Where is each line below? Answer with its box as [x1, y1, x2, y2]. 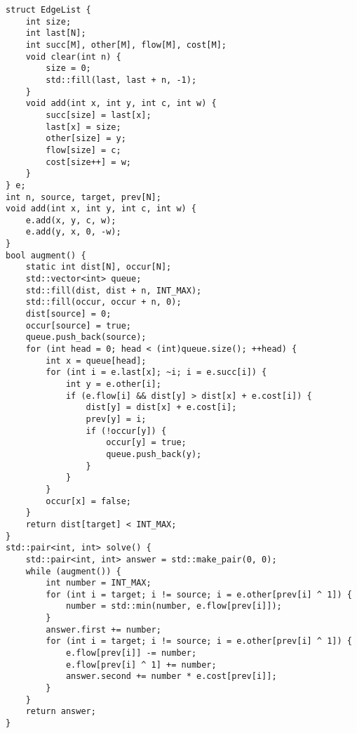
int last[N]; [25, 28, 86, 39]
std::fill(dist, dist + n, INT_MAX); [25, 285, 202, 296]
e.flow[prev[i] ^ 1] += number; [65, 659, 217, 670]
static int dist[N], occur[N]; [25, 262, 172, 272]
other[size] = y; [46, 133, 126, 144]
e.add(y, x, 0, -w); [25, 227, 121, 237]
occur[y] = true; [106, 437, 187, 448]
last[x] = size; [46, 121, 121, 132]
